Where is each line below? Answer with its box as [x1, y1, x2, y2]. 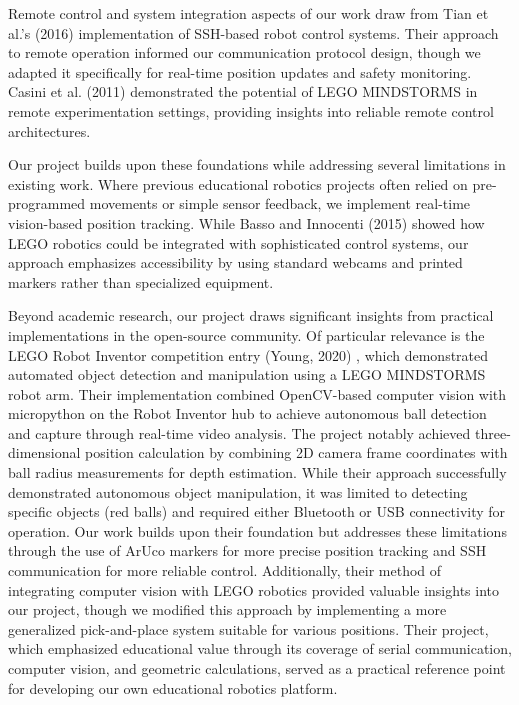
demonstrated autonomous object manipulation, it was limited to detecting [8, 481, 468, 502]
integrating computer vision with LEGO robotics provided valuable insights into [8, 579, 500, 600]
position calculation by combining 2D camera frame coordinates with [85, 442, 508, 463]
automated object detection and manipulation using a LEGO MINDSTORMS [8, 364, 486, 385]
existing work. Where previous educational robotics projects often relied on [8, 173, 468, 194]
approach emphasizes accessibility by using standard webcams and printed [8, 252, 463, 273]
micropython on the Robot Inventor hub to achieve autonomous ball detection [8, 403, 487, 424]
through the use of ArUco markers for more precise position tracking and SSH [8, 540, 487, 561]
